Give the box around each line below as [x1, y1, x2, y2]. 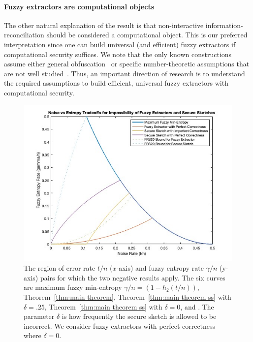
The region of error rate [24, 263, 95, 273]
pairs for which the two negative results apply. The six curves [40, 272, 225, 282]
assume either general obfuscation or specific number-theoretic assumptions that [4, 59, 250, 69]
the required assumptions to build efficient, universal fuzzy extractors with [4, 78, 228, 88]
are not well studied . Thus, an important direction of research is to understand [4, 68, 245, 78]
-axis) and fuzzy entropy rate [116, 263, 204, 273]
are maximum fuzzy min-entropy [24, 282, 122, 292]
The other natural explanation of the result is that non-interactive [4, 20, 204, 30]
